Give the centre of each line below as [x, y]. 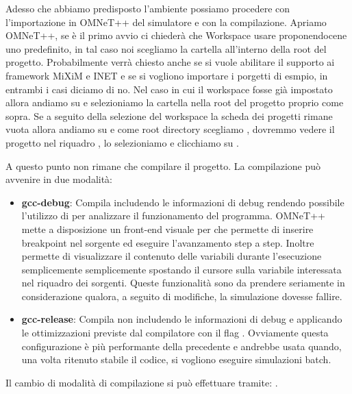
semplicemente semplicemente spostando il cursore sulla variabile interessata [181, 269]
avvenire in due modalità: [59, 179]
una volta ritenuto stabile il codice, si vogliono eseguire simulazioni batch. [176, 359]
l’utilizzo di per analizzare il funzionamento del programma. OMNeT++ [173, 216]
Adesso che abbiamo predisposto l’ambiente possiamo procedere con [148, 8]
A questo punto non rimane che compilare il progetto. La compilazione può [163, 165]
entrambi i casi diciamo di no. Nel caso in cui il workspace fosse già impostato [169, 89]
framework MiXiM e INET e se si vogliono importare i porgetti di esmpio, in [167, 75]
